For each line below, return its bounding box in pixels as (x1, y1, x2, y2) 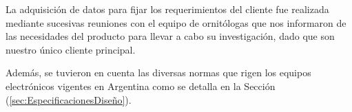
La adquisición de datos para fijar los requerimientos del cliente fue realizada (6, 2, 329, 16)
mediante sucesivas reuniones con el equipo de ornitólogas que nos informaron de (6, 15, 346, 30)
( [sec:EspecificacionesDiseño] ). (6, 92, 132, 107)
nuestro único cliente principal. (6, 42, 136, 56)
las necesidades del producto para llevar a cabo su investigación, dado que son (6, 29, 335, 43)
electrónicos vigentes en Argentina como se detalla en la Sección (6, 78, 276, 93)
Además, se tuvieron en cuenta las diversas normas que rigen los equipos (6, 65, 311, 80)
